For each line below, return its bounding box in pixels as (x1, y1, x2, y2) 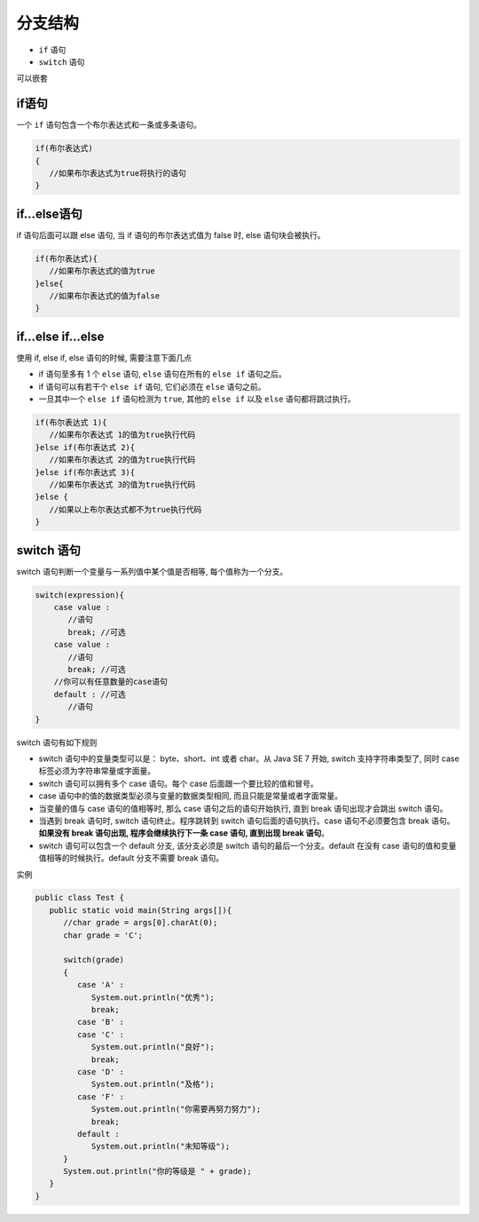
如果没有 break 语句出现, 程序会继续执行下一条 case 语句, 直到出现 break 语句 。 (38, 828, 330, 838)
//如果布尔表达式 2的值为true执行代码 (49, 455, 196, 465)
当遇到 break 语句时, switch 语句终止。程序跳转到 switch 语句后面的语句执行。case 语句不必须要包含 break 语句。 (38, 815, 455, 826)
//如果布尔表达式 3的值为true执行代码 (49, 480, 196, 490)
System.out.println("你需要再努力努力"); (90, 1104, 262, 1115)
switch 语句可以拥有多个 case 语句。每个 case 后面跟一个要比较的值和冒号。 (38, 778, 318, 789)
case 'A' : (76, 980, 124, 990)
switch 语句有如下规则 (16, 737, 98, 748)
